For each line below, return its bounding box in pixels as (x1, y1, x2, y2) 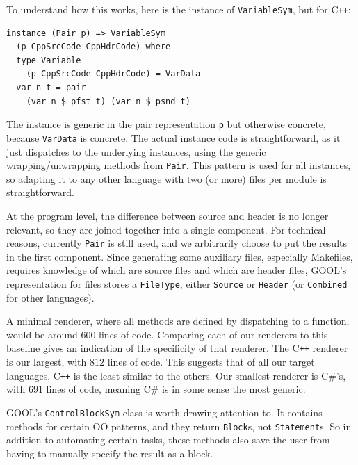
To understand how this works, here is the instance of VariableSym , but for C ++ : (6, 2, 351, 16)
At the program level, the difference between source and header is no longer (6, 208, 329, 222)
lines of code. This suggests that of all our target (107, 354, 315, 369)
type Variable (16, 55, 81, 65)
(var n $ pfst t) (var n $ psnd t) (26, 96, 190, 106)
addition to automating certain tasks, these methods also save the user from (6, 432, 330, 447)
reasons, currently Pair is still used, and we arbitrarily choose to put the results (6, 236, 347, 250)
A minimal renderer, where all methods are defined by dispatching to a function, (6, 313, 350, 328)
